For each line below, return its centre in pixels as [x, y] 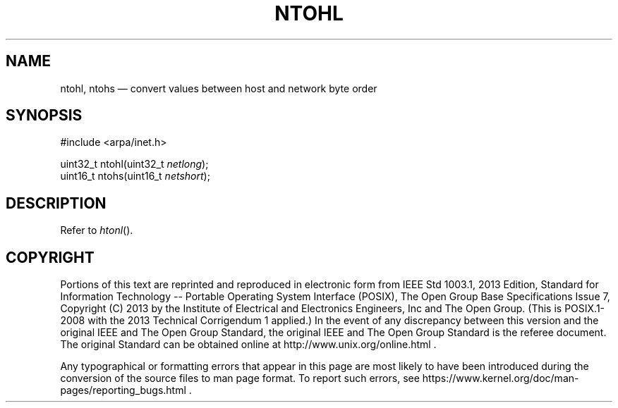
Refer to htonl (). [97, 230]
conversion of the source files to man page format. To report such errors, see [240, 378]
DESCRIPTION [56, 203]
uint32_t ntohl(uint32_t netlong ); [134, 164]
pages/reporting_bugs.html [123, 390]
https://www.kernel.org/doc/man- [501, 378]
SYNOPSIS [44, 116]
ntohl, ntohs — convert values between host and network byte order [219, 88]
